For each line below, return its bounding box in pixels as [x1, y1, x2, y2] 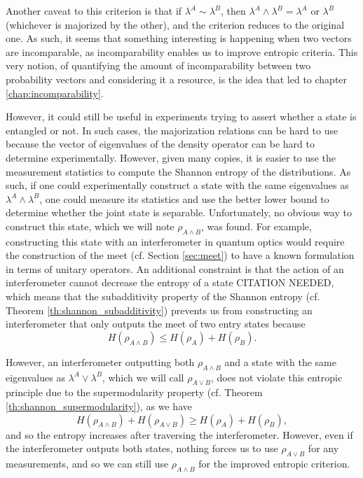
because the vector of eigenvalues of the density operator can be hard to [6, 136, 315, 151]
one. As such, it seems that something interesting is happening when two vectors [6, 31, 352, 45]
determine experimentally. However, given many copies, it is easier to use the [6, 150, 336, 164]
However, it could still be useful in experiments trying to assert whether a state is [6, 109, 357, 124]
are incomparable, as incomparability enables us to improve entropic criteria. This [6, 44, 358, 59]
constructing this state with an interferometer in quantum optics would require [6, 234, 345, 248]
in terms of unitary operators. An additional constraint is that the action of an [6, 261, 344, 276]
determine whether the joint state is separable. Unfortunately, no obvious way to [6, 205, 352, 220]
